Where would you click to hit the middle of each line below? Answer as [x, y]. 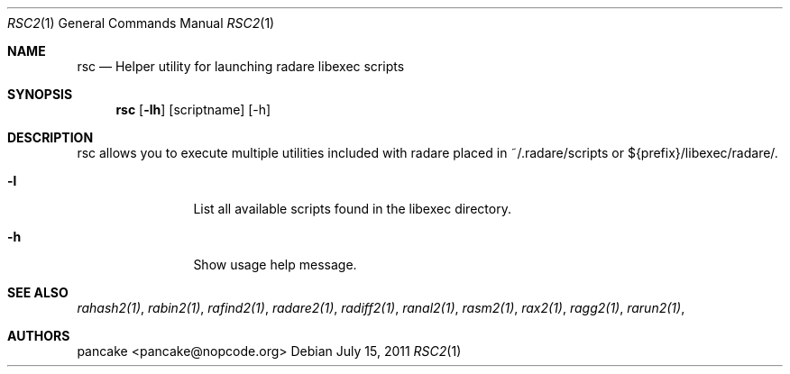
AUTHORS [39, 336]
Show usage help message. [275, 265]
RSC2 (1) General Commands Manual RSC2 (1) [141, 23]
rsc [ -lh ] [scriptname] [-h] [193, 109]
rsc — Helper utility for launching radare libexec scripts [241, 66]
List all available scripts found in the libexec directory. [352, 209]
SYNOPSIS [40, 94]
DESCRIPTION [51, 137]
